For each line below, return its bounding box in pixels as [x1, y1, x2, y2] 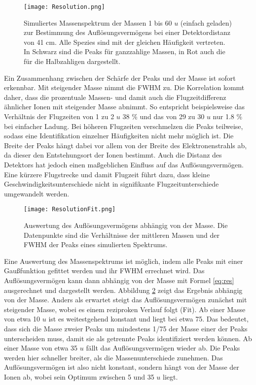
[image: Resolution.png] [24, 3, 105, 10]
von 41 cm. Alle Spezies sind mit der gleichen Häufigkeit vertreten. [24, 36, 225, 47]
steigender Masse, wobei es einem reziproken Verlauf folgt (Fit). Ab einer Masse [4, 304, 246, 314]
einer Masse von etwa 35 [4, 343, 78, 353]
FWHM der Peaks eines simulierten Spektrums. [24, 239, 168, 250]
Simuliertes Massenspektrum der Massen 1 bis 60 [24, 17, 172, 28]
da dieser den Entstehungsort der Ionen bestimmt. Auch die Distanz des [4, 150, 222, 160]
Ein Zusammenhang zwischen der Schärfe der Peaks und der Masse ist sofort [4, 72, 236, 83]
